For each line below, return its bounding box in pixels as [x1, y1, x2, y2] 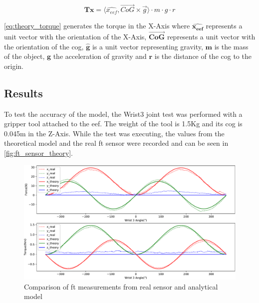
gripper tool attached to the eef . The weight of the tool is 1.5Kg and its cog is [4, 118, 243, 129]
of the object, [4, 51, 45, 61]
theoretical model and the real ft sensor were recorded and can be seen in [4, 138, 229, 148]
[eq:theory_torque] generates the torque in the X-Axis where [4, 20, 190, 31]
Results [4, 85, 43, 100]
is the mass [214, 41, 249, 51]
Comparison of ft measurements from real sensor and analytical [24, 281, 218, 292]
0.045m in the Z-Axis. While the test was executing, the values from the [4, 128, 225, 138]
